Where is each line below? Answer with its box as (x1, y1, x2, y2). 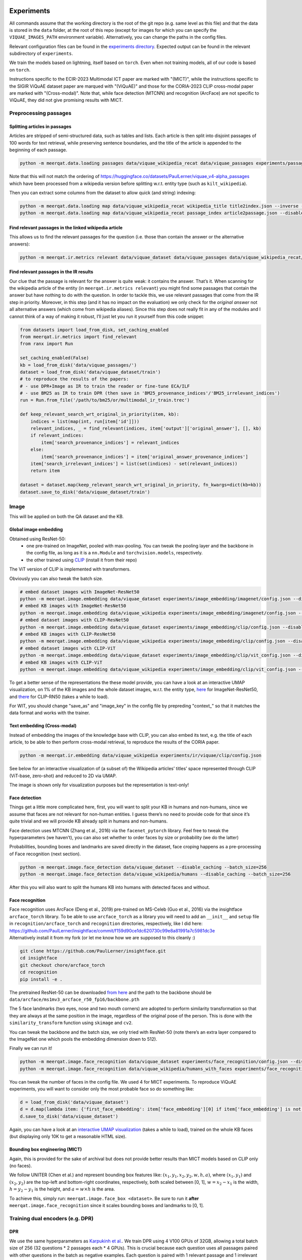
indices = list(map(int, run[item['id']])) (30, 418, 139, 424)
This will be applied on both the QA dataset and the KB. (9, 514, 124, 520)
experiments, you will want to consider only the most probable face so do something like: (9, 1086, 194, 1092)
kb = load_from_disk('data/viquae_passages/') (20, 362, 137, 368)
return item (30, 468, 60, 474)
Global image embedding (9, 527, 63, 533)
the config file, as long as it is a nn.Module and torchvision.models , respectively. (26, 550, 203, 556)
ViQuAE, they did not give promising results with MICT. (9, 97, 123, 103)
